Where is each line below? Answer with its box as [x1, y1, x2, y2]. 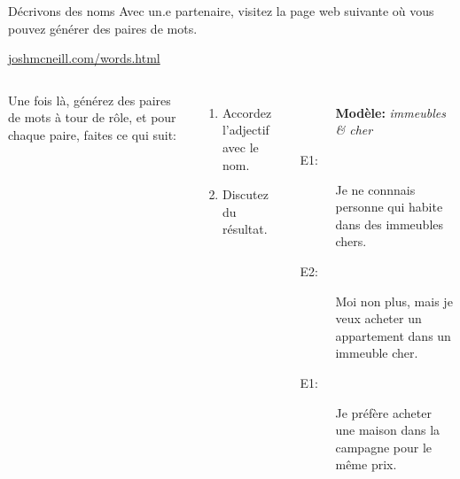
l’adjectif [222, 120, 269, 139]
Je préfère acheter [335, 403, 432, 421]
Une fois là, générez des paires [8, 90, 171, 109]
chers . [335, 232, 367, 251]
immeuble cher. [335, 344, 418, 362]
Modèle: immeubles [335, 103, 446, 121]
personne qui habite [335, 197, 443, 216]
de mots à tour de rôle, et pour [8, 108, 176, 127]
